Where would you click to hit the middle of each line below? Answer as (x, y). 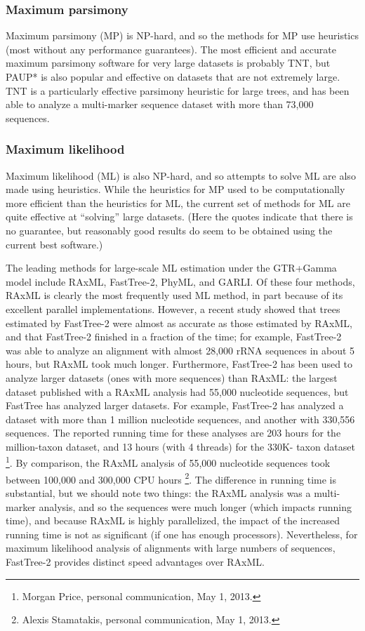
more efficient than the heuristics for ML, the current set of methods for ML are (178, 202)
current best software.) (54, 244)
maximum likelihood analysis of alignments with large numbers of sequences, (171, 548)
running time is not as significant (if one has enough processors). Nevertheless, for (182, 534)
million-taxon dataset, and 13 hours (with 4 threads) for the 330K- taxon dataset (180, 446)
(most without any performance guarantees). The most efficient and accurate (171, 49)
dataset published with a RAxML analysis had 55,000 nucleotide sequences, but (177, 391)
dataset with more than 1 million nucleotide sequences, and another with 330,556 (180, 419)
